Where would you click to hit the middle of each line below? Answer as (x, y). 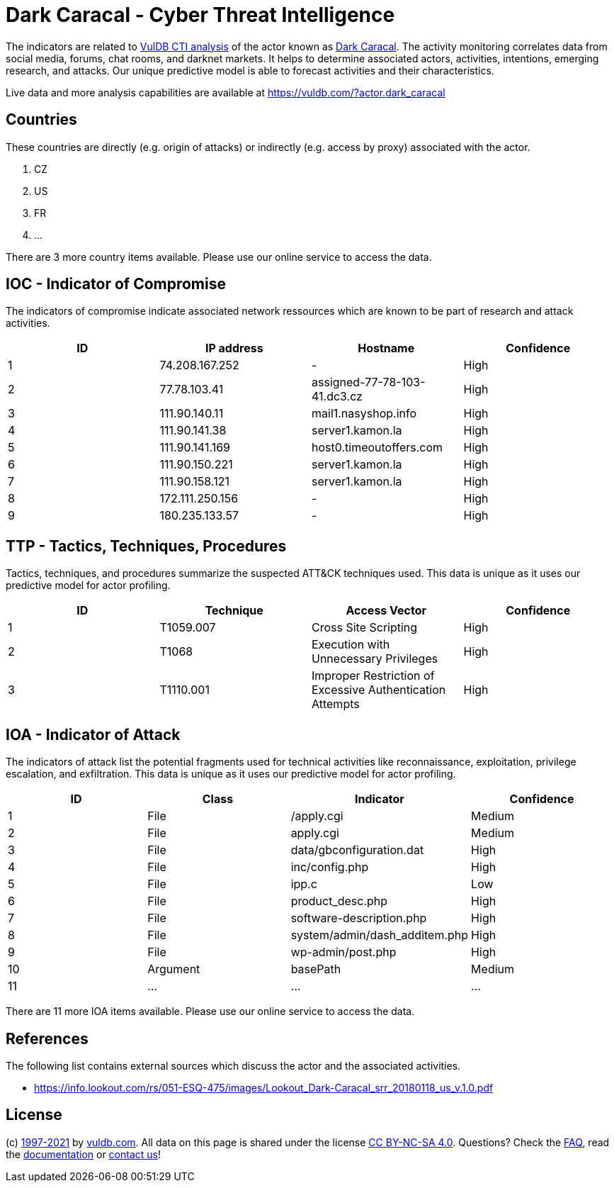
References (47, 1038)
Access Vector (386, 611)
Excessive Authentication (379, 690)
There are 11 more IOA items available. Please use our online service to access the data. (210, 1012)
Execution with (351, 645)
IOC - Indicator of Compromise (116, 284)
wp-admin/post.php (343, 952)
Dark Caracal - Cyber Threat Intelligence (200, 15)
